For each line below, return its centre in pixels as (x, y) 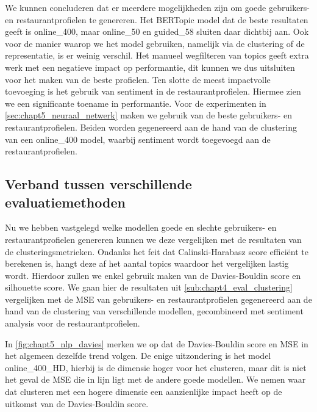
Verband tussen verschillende (98, 184)
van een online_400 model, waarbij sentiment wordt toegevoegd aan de (138, 139)
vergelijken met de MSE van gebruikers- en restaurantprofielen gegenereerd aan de (158, 299)
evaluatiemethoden (65, 202)
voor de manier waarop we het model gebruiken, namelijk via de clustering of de (155, 43)
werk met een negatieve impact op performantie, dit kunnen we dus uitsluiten (150, 67)
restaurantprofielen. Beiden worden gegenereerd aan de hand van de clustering (151, 127)
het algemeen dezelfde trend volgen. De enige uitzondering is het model (138, 356)
